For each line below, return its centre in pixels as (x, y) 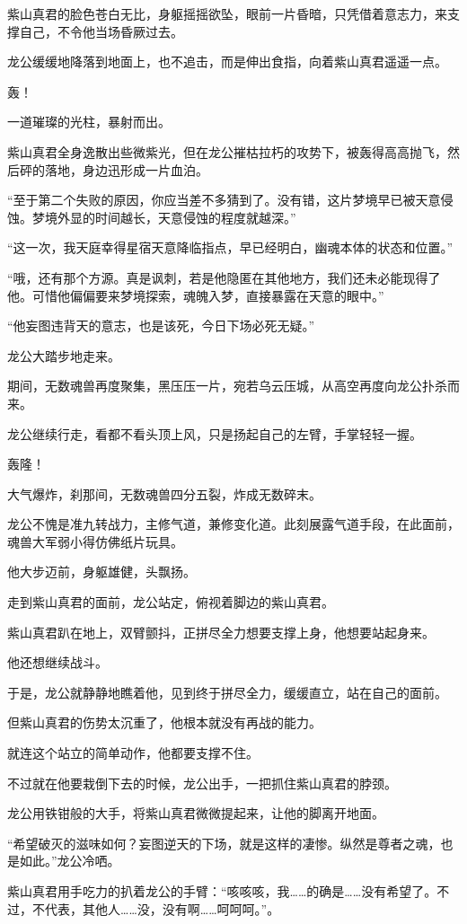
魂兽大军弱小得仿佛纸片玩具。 (95, 541)
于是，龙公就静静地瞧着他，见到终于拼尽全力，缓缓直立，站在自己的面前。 (227, 692)
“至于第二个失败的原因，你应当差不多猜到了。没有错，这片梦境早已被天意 (224, 200)
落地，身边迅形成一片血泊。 (126, 169)
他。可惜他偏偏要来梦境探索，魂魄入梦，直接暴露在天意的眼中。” (196, 295)
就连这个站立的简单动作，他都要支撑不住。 (133, 753)
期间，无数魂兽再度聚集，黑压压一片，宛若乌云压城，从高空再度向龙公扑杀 (227, 386)
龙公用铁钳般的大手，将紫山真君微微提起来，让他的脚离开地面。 (196, 813)
